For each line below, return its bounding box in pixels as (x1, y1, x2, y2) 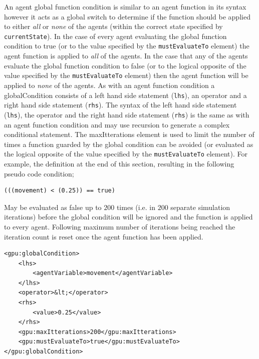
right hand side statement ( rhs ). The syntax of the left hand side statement (4, 99, 237, 110)
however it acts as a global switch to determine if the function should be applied (4, 11, 250, 21)
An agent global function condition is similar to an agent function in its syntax (4, 1, 246, 11)
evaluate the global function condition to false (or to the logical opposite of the (4, 60, 246, 70)
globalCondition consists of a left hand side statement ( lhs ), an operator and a (4, 89, 247, 100)
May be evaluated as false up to (4, 201, 102, 212)
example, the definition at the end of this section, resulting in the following (4, 158, 234, 168)
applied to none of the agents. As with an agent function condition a (4, 79, 215, 90)
